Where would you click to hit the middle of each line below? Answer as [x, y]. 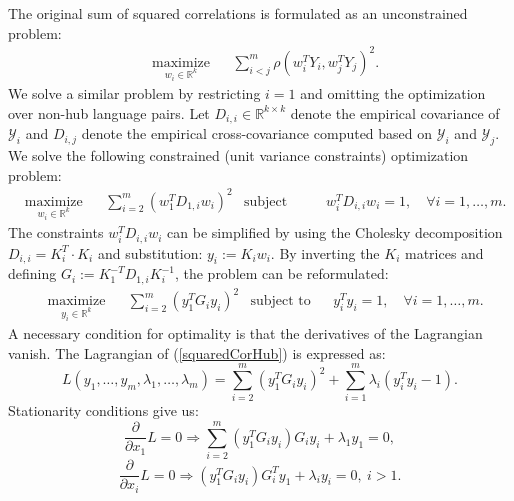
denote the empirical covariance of [395, 112]
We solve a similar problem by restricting [134, 93]
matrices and [444, 252]
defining [32, 273]
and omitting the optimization [393, 93]
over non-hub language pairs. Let [109, 112]
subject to [280, 301]
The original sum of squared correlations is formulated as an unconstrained [238, 13]
